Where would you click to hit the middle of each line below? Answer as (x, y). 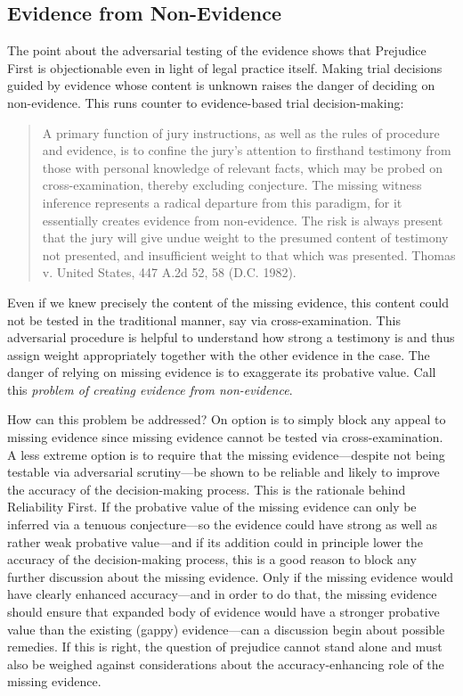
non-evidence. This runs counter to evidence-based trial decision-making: (206, 102)
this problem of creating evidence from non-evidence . (150, 389)
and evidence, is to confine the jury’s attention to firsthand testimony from (247, 150)
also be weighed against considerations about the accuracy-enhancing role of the (226, 663)
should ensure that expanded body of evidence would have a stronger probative (223, 612)
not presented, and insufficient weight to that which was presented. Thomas (249, 254)
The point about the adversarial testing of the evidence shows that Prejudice (217, 50)
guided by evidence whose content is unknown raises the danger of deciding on (221, 85)
